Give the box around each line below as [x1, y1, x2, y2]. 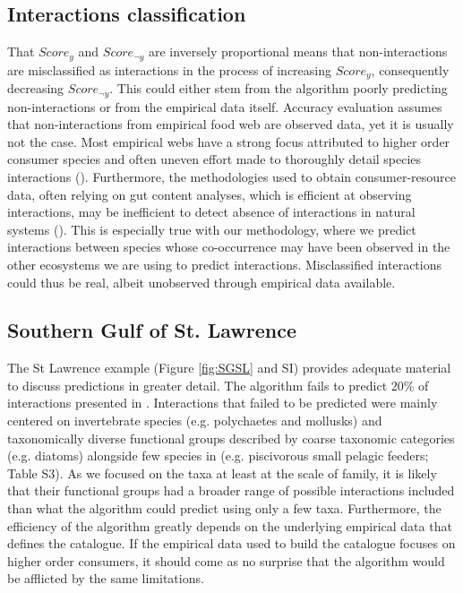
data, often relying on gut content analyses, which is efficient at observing [7, 185, 412, 203]
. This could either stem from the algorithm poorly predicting [109, 79, 448, 98]
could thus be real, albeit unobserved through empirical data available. [7, 272, 396, 291]
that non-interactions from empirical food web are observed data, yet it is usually [7, 115, 454, 133]
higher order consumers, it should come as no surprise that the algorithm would [7, 551, 445, 570]
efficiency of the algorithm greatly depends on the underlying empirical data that [7, 516, 452, 535]
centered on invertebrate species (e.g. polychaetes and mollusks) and [7, 411, 382, 430]
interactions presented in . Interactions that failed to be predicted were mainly [7, 393, 438, 412]
